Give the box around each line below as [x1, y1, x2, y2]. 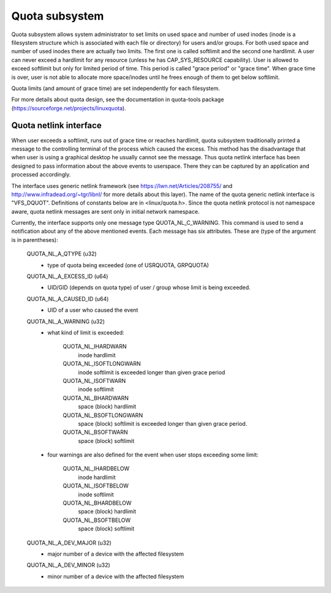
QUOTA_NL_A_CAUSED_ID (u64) [26, 295, 109, 303]
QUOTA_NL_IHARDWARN [63, 343, 127, 350]
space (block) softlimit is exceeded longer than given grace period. [78, 420, 248, 427]
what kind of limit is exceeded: [47, 329, 124, 336]
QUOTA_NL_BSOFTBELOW [63, 516, 131, 524]
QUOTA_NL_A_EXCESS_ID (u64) [26, 273, 108, 280]
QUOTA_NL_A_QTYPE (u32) [26, 250, 97, 257]
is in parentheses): [11, 236, 58, 243]
